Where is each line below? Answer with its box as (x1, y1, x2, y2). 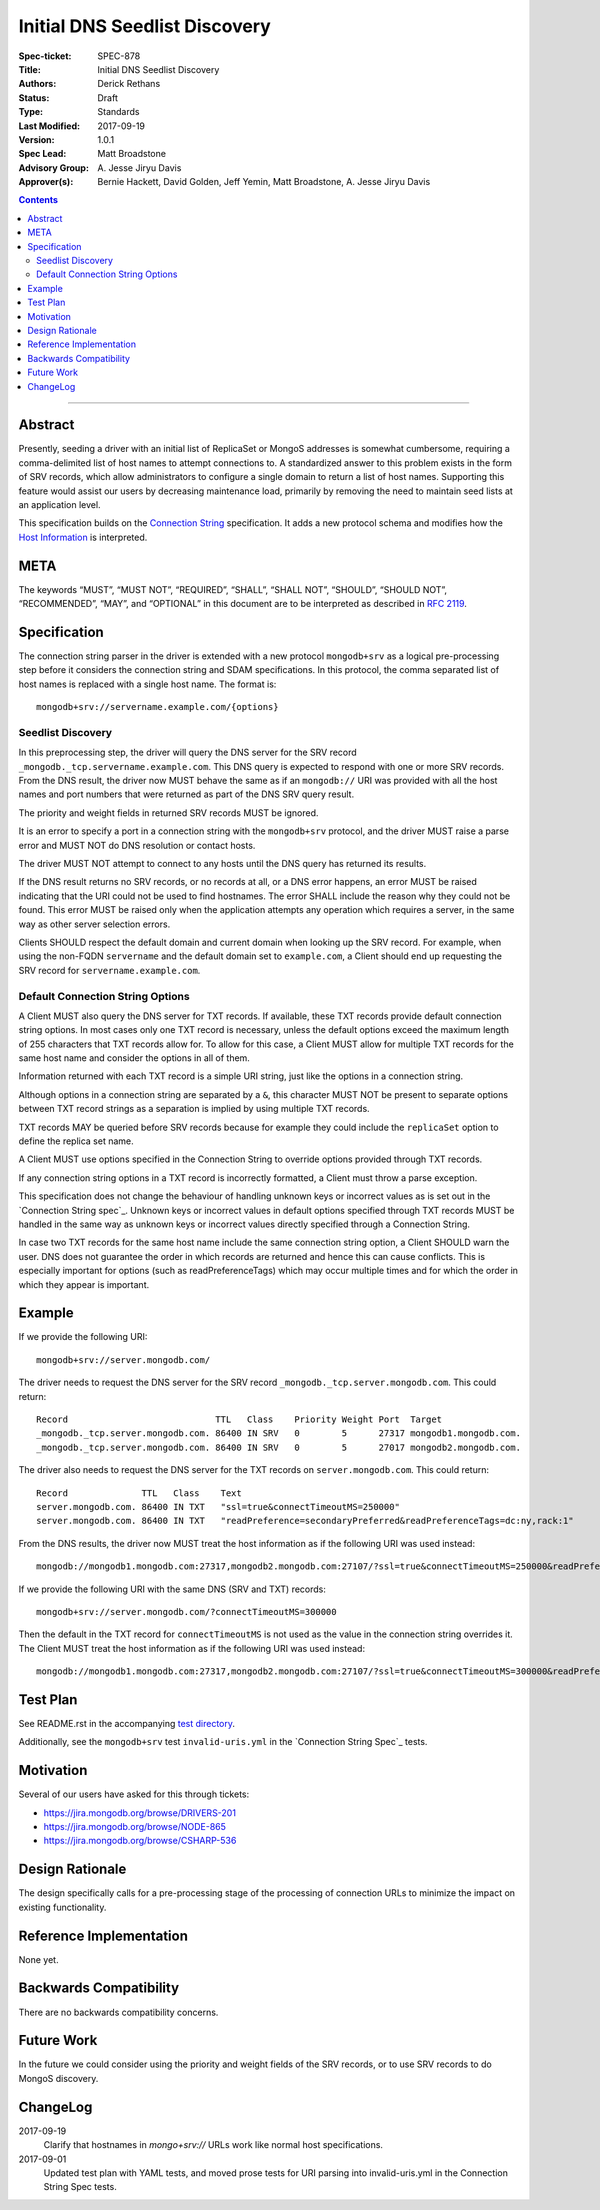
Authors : (18, 78, 57, 90)
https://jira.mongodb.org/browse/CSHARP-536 (43, 1835, 237, 1847)
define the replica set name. (18, 1135, 134, 1147)
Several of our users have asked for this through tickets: (18, 1788, 250, 1800)
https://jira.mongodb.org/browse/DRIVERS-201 (43, 1806, 237, 1819)
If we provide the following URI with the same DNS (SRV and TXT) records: (18, 1583, 327, 1595)
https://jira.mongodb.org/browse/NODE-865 (43, 1821, 227, 1833)
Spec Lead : (18, 148, 67, 160)
